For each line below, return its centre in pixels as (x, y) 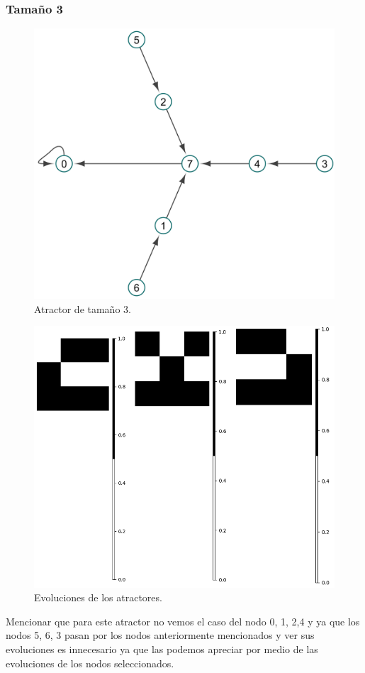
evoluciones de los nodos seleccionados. (90, 663)
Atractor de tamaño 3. (83, 308)
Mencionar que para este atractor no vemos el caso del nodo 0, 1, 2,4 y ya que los (183, 621)
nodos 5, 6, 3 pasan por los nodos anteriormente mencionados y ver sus (160, 635)
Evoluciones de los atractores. (98, 597)
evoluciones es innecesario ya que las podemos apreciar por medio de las (162, 649)
